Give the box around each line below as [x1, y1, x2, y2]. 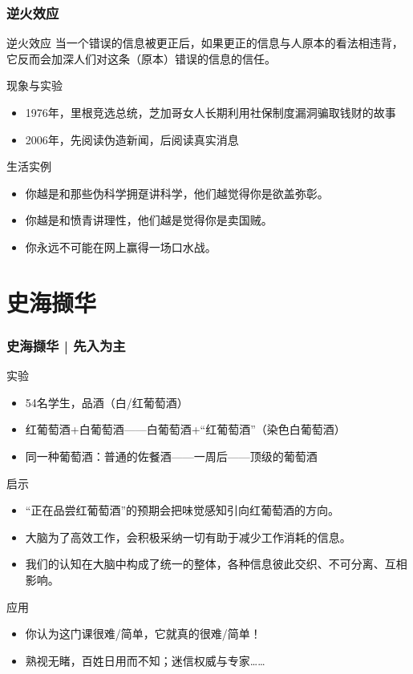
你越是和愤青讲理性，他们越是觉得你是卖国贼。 [25, 212, 273, 228]
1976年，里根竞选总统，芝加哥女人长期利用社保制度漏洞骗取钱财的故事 [25, 104, 396, 120]
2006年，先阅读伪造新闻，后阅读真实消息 [25, 131, 239, 147]
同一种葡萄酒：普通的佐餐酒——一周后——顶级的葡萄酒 [25, 447, 318, 464]
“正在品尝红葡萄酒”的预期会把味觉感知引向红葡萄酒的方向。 [25, 502, 340, 519]
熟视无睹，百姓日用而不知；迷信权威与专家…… [25, 652, 265, 668]
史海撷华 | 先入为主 [6, 335, 126, 355]
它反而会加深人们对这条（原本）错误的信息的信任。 [6, 50, 276, 67]
